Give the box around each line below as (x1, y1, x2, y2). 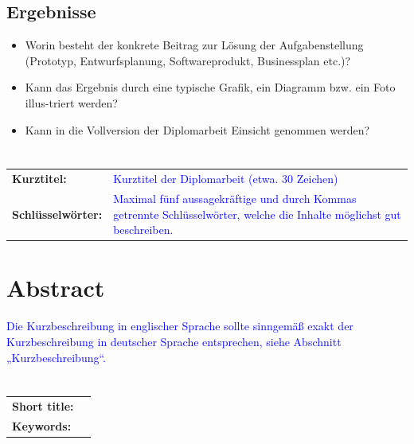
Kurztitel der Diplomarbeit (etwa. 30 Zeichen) (113, 170, 338, 187)
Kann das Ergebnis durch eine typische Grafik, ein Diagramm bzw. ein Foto (25, 79, 396, 95)
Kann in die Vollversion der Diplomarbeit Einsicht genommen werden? (25, 121, 370, 138)
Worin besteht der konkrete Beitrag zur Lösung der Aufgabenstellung (25, 37, 364, 53)
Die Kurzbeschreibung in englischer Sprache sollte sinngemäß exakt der (6, 317, 353, 334)
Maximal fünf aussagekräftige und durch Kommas (113, 189, 357, 206)
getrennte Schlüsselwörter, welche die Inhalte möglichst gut (113, 205, 401, 222)
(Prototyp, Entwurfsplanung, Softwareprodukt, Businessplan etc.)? (25, 52, 351, 68)
